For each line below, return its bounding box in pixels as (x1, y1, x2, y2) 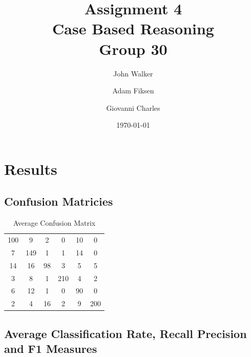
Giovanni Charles (106, 102, 160, 113)
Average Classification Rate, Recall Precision (4, 325, 247, 341)
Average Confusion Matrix (13, 217, 96, 228)
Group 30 (99, 38, 168, 59)
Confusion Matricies (4, 193, 113, 209)
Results (4, 158, 57, 179)
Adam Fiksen (112, 85, 154, 96)
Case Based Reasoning (52, 18, 214, 39)
